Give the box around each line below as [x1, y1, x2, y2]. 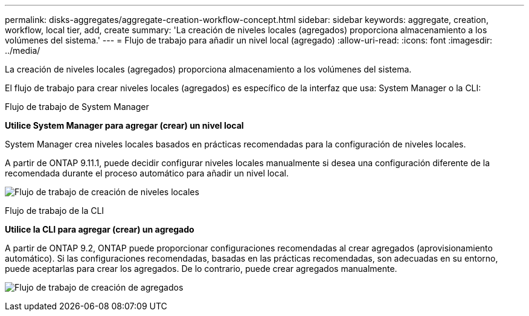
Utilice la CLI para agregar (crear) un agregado [5, 224, 194, 234]
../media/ [5, 45, 40, 56]
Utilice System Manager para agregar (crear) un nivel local [5, 120, 244, 131]
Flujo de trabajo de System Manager [5, 102, 149, 112]
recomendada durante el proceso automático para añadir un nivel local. [5, 168, 289, 178]
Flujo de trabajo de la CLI [5, 205, 104, 216]
